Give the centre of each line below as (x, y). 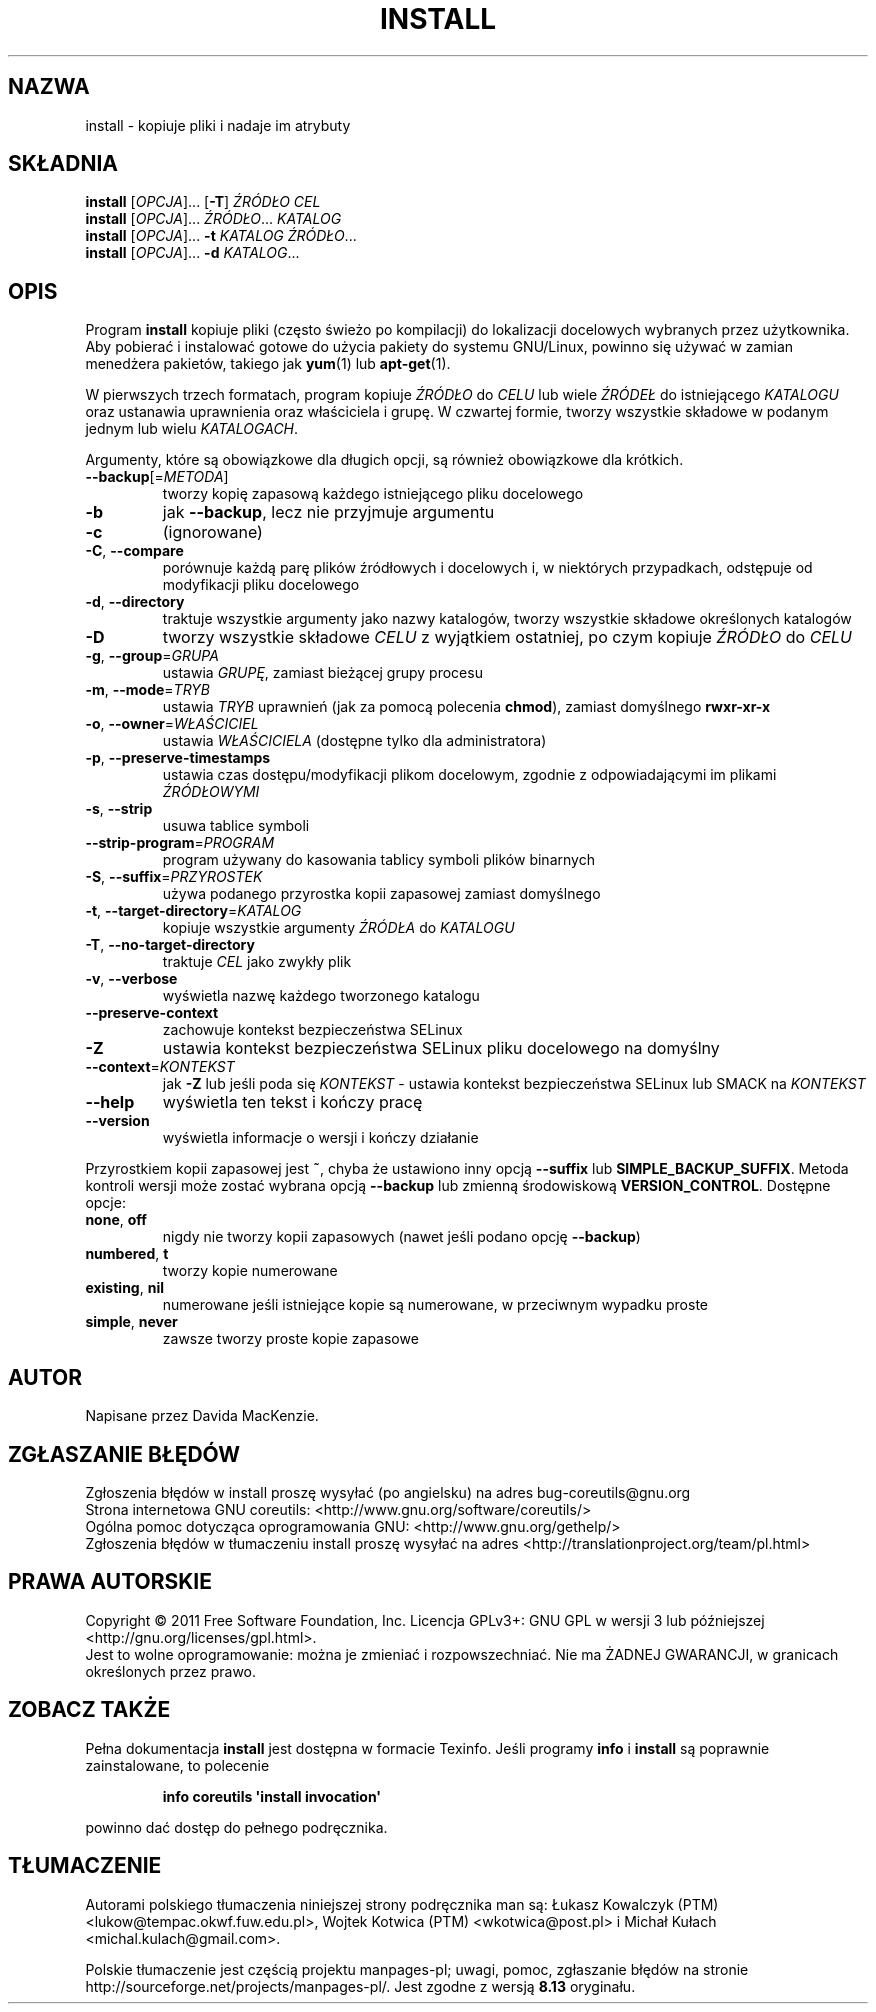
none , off (116, 1220)
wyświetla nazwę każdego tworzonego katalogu (321, 996)
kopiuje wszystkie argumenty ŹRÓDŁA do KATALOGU (338, 928)
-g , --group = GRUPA (152, 656)
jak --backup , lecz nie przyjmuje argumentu (328, 512)
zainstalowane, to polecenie (177, 1765)
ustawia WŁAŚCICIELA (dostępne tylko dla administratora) (354, 741)
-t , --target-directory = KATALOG (193, 911)
